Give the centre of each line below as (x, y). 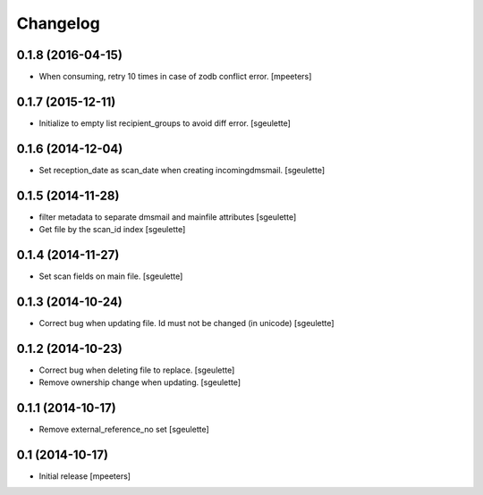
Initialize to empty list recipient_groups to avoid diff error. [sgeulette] (165, 123)
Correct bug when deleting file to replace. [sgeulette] (137, 370)
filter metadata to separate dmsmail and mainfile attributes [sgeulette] (168, 217)
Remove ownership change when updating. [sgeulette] (140, 382)
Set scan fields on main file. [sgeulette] (111, 276)
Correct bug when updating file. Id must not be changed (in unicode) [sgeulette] (186, 323)
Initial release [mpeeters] (85, 476)
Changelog (58, 23)
